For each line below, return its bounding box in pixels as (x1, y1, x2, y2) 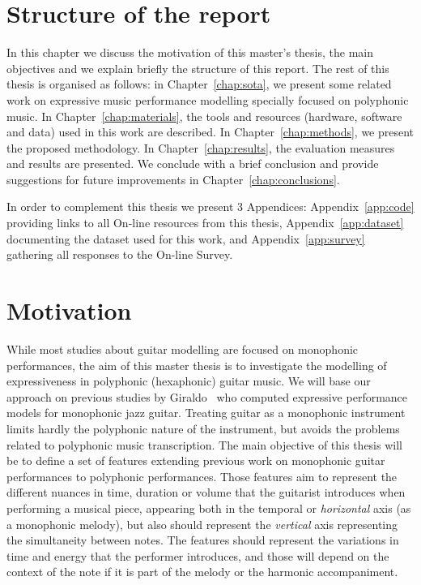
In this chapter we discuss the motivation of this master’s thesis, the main (6, 44, 373, 61)
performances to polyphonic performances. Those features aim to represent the (6, 467, 398, 484)
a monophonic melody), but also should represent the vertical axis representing (6, 515, 398, 532)
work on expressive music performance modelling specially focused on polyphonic (6, 91, 409, 108)
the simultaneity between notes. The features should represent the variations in (6, 531, 399, 548)
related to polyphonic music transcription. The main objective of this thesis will (6, 436, 402, 453)
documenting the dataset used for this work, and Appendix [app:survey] (6, 230, 365, 247)
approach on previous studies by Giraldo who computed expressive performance (6, 388, 408, 405)
